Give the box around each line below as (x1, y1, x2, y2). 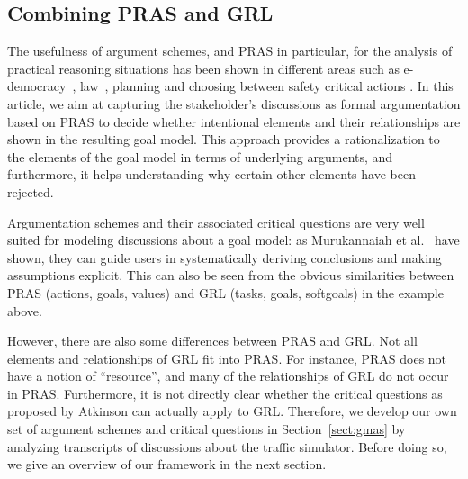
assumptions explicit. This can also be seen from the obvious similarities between (7, 266, 454, 285)
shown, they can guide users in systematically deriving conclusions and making (7, 248, 442, 267)
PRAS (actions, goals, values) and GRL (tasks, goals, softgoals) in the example (7, 283, 444, 302)
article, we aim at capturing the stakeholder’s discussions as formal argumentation (7, 94, 461, 113)
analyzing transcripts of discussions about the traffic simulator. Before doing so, (7, 437, 447, 456)
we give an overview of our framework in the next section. (7, 455, 327, 474)
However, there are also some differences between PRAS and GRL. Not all (7, 331, 418, 350)
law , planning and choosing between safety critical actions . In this (79, 77, 454, 95)
